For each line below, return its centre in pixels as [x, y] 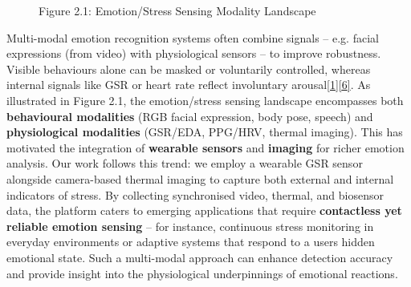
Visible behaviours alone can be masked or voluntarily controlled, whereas [189, 69]
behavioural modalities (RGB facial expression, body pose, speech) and [190, 116]
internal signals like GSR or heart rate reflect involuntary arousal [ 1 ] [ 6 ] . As [189, 85]
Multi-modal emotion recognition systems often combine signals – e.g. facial [193, 37]
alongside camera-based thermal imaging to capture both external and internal [200, 178]
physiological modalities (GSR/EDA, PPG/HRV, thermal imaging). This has [205, 132]
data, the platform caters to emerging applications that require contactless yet [204, 210]
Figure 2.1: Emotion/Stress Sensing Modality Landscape [177, 10]
